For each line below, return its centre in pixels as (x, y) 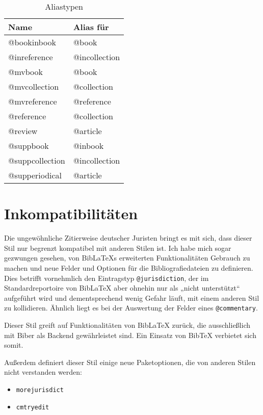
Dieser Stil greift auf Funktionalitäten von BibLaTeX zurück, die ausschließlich (127, 325)
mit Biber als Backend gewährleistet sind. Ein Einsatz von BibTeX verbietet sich (130, 335)
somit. (14, 345)
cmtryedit (33, 407)
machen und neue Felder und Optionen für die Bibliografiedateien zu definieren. (129, 267)
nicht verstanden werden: (43, 372)
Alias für (91, 27)
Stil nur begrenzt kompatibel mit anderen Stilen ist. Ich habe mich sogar (118, 248)
